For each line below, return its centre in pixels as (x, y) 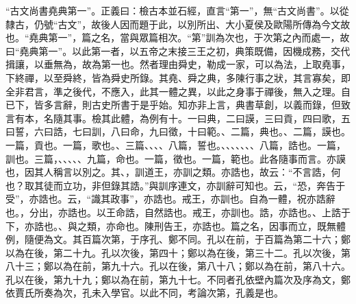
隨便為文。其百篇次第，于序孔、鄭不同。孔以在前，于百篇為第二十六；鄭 (187, 239)
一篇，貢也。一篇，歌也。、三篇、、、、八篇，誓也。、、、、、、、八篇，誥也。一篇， (176, 144)
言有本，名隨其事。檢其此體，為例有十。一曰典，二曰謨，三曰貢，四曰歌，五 (178, 118)
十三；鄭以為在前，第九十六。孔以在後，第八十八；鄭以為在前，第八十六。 (182, 266)
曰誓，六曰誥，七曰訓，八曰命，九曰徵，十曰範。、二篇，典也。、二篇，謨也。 (178, 131)
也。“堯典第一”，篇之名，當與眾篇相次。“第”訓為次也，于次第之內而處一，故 (178, 37)
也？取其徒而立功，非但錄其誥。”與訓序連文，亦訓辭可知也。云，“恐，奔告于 (176, 185)
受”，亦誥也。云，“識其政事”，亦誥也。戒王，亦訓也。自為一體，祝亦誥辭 (170, 199)
